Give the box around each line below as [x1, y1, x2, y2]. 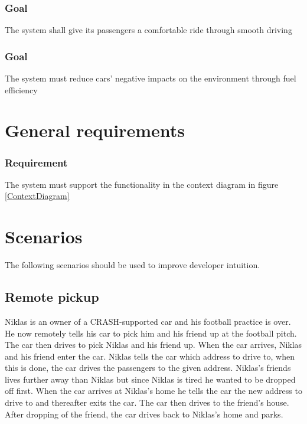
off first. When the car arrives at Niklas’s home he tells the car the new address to [5, 384, 302, 397]
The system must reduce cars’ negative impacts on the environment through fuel [5, 72, 296, 84]
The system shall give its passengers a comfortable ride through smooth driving [5, 24, 292, 36]
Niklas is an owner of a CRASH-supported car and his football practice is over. [5, 315, 291, 327]
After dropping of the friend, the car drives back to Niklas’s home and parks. [5, 407, 283, 420]
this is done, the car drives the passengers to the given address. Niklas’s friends [5, 361, 291, 374]
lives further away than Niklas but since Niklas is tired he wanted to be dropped [5, 373, 296, 385]
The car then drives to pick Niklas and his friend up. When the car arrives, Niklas [5, 338, 302, 351]
